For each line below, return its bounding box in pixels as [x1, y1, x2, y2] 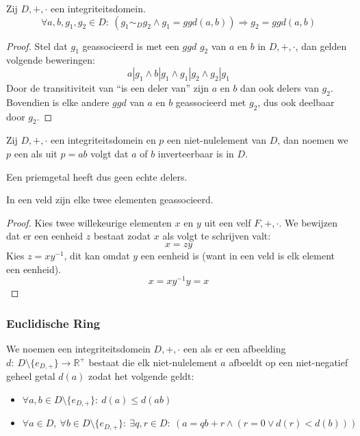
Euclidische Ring [6, 314, 101, 331]
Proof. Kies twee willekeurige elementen [6, 215, 172, 229]
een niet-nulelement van [167, 133, 267, 147]
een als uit [14, 146, 57, 160]
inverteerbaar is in [157, 146, 234, 160]
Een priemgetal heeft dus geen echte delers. [6, 169, 188, 183]
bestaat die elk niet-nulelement [88, 355, 218, 369]
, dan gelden [295, 38, 347, 53]
